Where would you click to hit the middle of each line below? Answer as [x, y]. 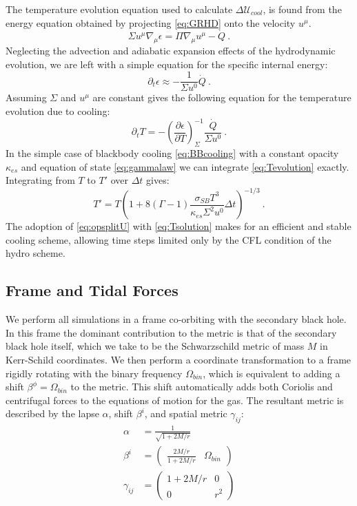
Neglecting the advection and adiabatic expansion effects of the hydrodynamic [171, 51]
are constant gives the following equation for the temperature [222, 97]
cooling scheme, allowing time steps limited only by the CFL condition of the [169, 239]
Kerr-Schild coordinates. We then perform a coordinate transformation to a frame [178, 359]
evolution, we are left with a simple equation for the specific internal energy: [167, 64]
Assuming [26, 97]
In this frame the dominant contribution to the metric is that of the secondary [171, 332]
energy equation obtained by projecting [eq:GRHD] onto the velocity [151, 22]
